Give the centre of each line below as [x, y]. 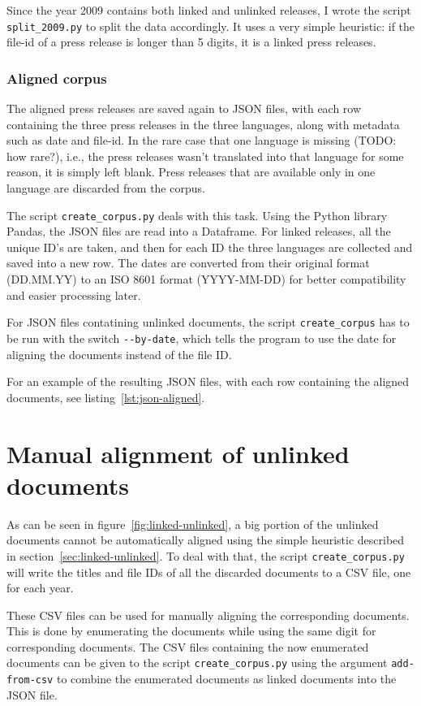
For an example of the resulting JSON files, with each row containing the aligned [208, 381]
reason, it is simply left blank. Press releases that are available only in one [191, 172]
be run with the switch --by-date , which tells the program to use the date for [202, 338]
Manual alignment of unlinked [178, 453]
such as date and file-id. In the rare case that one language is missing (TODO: [202, 140]
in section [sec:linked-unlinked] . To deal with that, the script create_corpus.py [206, 555]
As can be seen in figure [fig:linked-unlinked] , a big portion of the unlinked [193, 524]
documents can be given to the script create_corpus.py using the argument [197, 663]
